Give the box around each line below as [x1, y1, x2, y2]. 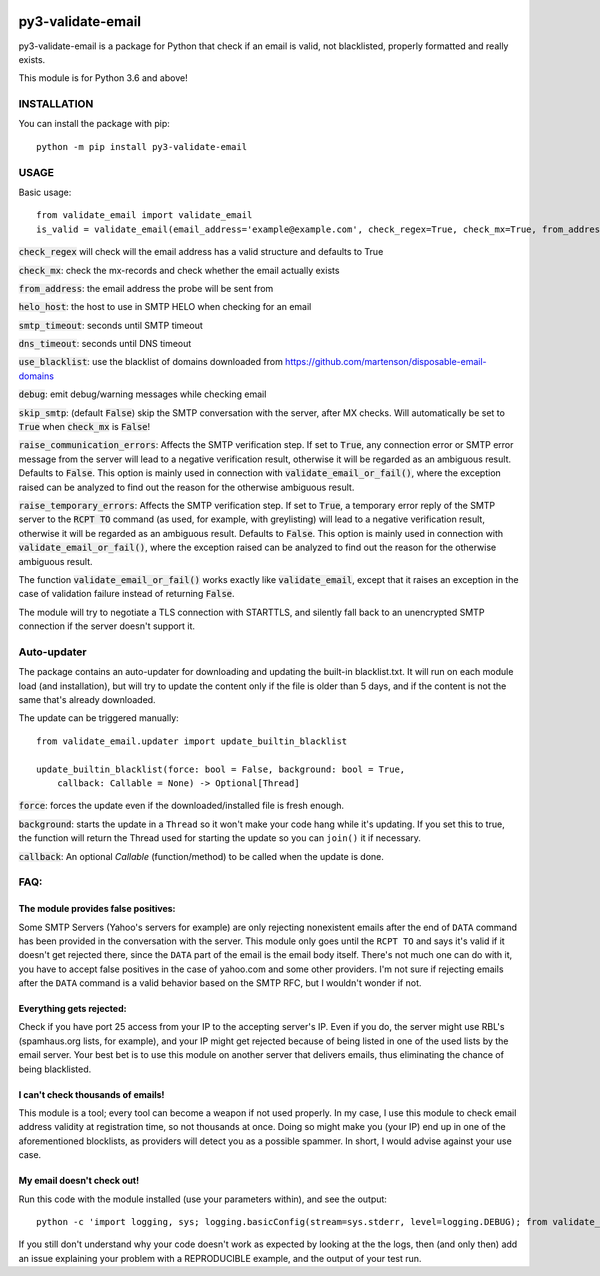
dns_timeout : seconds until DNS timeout [18, 338, 192, 350]
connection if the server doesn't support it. [18, 620, 195, 632]
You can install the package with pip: [18, 118, 170, 130]
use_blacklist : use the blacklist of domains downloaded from [18, 356, 284, 368]
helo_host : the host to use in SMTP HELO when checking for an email [18, 301, 312, 313]
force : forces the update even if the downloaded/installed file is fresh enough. [18, 800, 345, 812]
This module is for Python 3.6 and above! [18, 72, 189, 84]
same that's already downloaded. [18, 694, 156, 706]
